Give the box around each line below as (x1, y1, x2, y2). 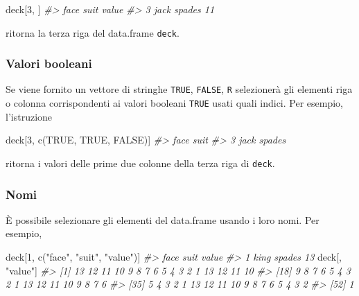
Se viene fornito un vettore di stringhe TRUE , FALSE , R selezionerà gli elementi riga (6, 82, 353, 96)
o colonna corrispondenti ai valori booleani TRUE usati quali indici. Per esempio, (6, 96, 343, 110)
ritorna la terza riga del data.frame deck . (6, 25, 179, 40)
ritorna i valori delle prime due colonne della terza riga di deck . (6, 155, 275, 170)
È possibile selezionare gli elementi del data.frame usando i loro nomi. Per (6, 212, 319, 227)
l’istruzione (6, 109, 53, 123)
